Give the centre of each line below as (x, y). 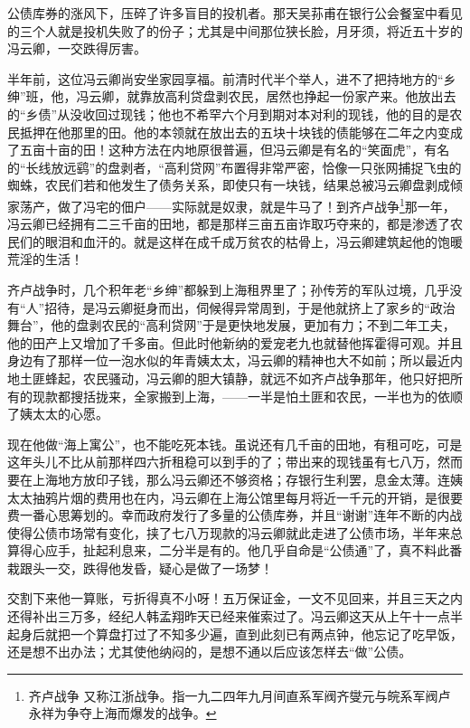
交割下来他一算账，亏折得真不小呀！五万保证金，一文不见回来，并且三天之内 (235, 598)
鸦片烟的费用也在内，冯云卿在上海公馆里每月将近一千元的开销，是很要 (254, 497)
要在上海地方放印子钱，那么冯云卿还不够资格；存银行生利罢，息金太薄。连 (229, 479)
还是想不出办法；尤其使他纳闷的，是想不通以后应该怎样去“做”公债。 (210, 652)
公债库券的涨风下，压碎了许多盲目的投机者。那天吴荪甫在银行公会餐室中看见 (235, 13)
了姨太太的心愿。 (58, 414)
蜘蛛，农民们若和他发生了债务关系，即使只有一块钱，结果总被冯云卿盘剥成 (229, 185)
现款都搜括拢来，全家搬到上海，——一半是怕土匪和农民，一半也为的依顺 (247, 396)
